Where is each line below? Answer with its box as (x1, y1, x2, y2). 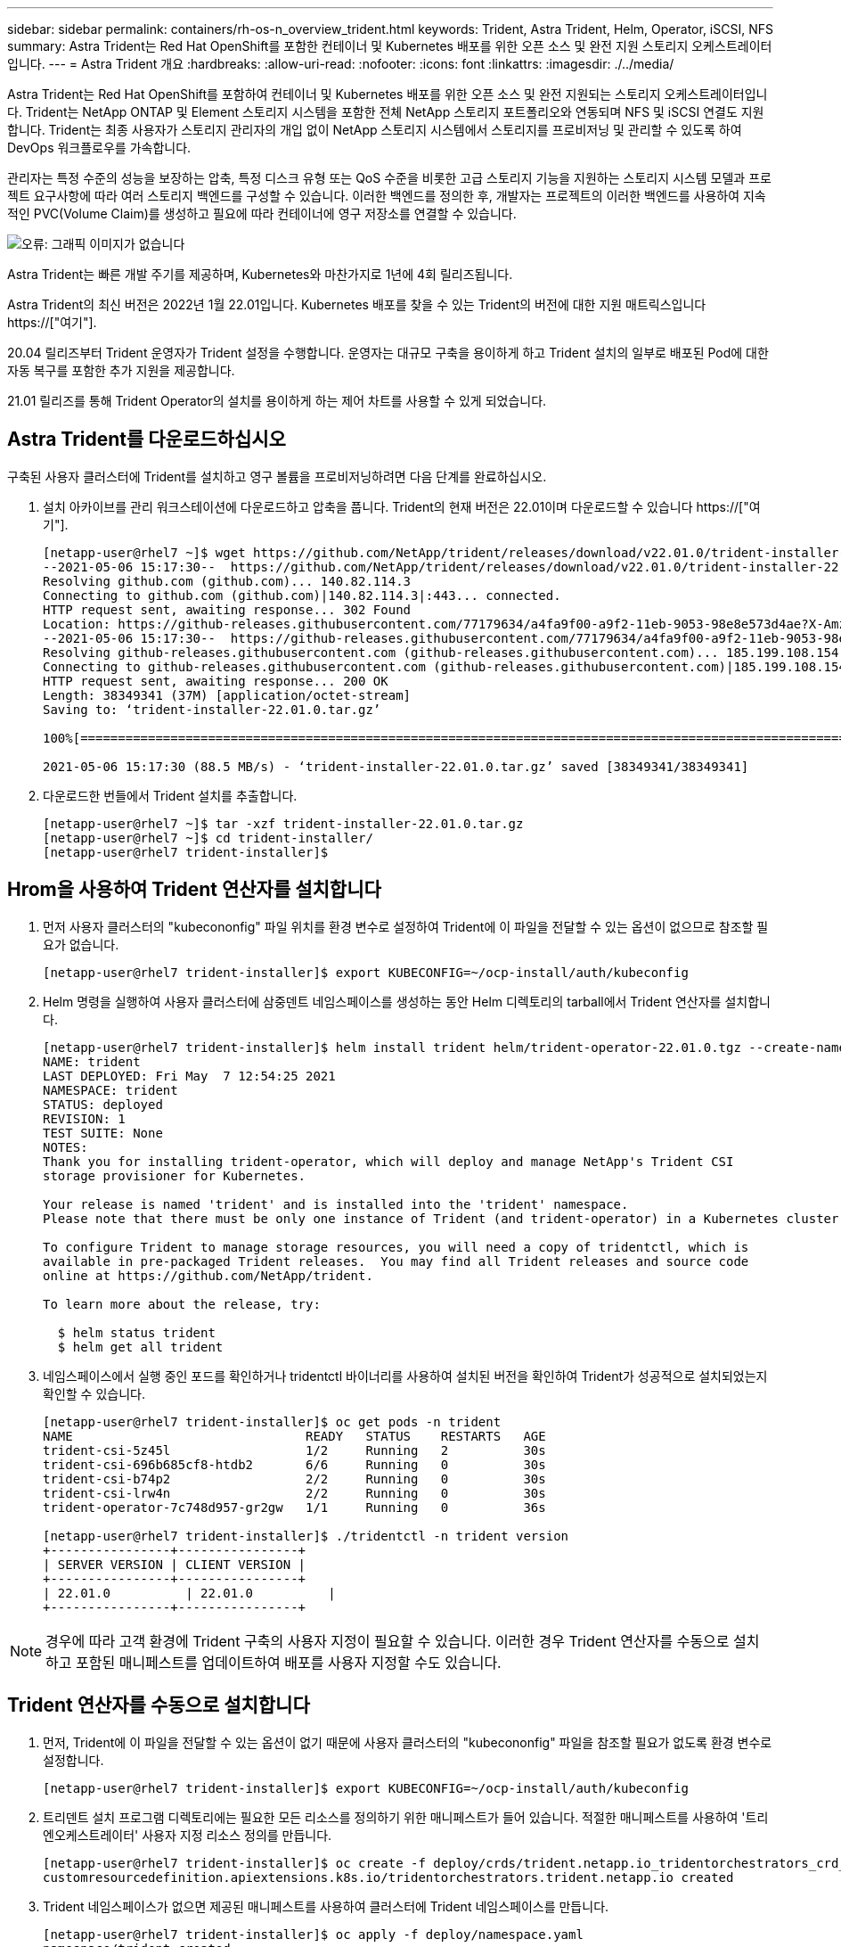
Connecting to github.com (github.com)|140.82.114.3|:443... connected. (43, 587, 561, 603)
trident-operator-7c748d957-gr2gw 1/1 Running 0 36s (43, 1499, 546, 1515)
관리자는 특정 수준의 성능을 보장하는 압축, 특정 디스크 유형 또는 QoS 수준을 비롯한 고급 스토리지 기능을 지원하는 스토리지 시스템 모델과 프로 (7, 170, 772, 185)
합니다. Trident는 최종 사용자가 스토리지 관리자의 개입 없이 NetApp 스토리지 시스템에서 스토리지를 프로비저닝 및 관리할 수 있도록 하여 (7, 122, 742, 137)
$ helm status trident (57, 1325, 216, 1340)
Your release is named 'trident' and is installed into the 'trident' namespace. (43, 1196, 629, 1212)
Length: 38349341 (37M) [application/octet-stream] (43, 687, 412, 702)
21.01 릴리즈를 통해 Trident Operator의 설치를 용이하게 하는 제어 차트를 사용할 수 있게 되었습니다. (7, 393, 547, 408)
